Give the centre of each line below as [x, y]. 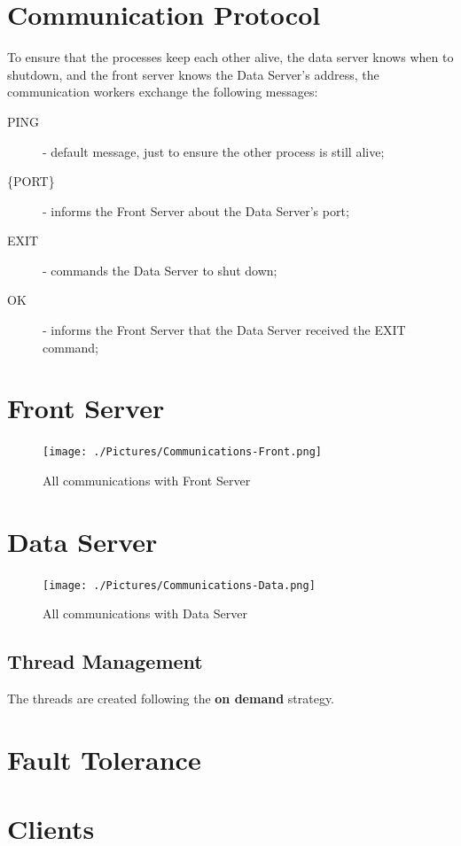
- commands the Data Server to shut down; [160, 270]
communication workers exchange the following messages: [163, 92]
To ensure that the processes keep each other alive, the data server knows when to [230, 57]
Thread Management [105, 661]
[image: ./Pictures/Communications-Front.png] [182, 452]
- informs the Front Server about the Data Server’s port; [196, 210]
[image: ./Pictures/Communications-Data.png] [179, 585]
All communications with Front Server [147, 481]
